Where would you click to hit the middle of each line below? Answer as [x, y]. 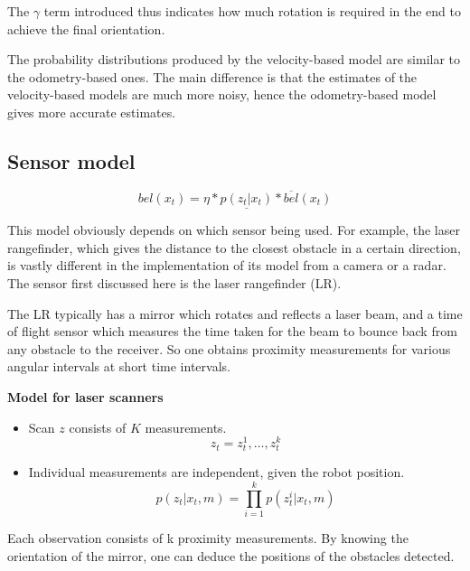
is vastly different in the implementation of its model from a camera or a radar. [227, 265]
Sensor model [71, 160]
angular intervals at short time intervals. [119, 366]
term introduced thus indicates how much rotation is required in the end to [252, 11]
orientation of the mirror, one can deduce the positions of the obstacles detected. [231, 555]
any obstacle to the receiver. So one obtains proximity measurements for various [229, 348]
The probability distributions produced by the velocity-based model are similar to [234, 59]
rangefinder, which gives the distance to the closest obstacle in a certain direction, [234, 247]
